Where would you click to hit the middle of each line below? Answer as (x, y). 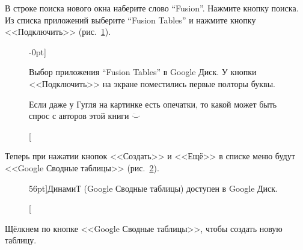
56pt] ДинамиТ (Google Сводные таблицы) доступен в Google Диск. (153, 188)
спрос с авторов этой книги (79, 116)
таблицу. (21, 240)
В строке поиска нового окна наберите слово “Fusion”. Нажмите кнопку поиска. (152, 8)
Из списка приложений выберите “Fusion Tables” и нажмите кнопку (130, 20)
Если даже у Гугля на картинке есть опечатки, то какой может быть (153, 104)
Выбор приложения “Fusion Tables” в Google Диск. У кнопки (143, 72)
